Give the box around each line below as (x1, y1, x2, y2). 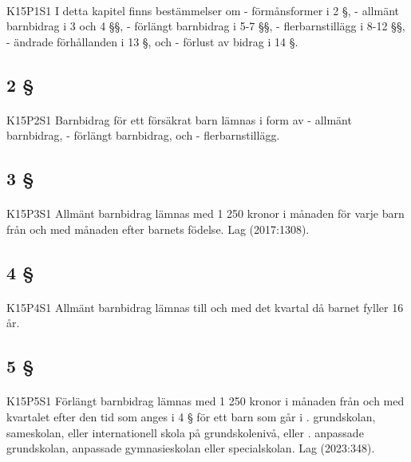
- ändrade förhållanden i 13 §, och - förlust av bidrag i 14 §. (6, 33, 298, 49)
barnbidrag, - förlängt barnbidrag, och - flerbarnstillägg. (6, 127, 280, 144)
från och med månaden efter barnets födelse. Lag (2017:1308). (6, 220, 310, 237)
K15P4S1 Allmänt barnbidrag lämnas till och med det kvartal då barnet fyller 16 (6, 298, 404, 315)
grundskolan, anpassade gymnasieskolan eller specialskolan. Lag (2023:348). (6, 440, 375, 456)
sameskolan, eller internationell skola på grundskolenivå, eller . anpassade (6, 424, 364, 440)
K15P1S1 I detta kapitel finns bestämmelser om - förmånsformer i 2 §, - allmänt (6, 2, 399, 18)
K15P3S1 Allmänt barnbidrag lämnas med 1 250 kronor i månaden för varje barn (6, 205, 405, 222)
